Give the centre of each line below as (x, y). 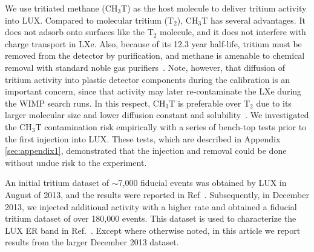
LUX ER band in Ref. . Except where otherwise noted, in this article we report (153, 230)
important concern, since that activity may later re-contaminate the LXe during (153, 91)
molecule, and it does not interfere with (233, 32)
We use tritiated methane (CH (61, 8)
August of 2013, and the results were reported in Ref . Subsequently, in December (157, 194)
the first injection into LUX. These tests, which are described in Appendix (143, 138)
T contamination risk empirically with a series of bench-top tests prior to (171, 126)
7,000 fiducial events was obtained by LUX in (202, 183)
